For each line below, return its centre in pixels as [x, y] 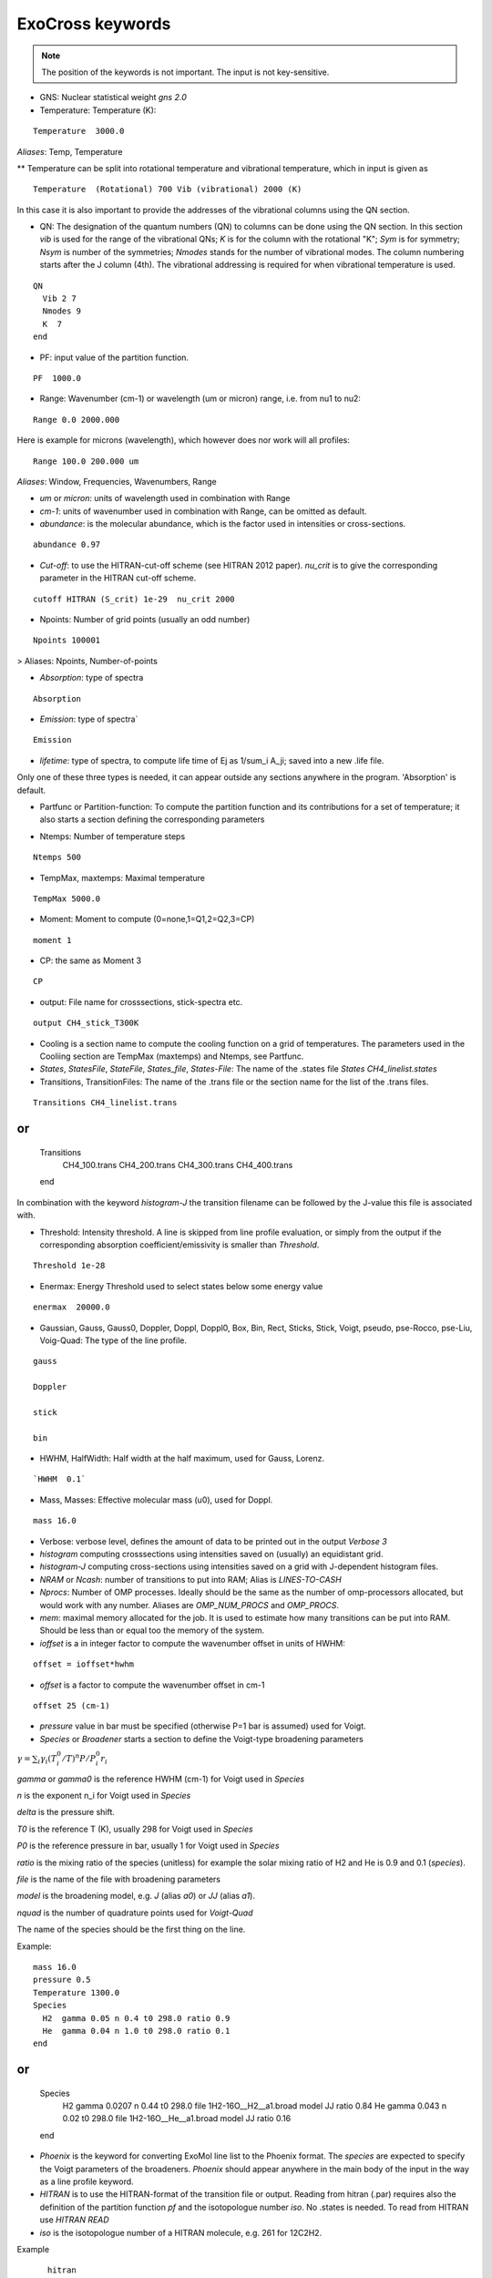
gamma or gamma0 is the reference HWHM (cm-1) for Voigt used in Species [161, 1779]
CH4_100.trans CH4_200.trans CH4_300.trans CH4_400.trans [178, 1165]
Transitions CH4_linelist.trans [105, 1103]
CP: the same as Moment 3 [90, 960]
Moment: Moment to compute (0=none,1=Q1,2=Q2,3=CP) [147, 919]
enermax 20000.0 [72, 1307]
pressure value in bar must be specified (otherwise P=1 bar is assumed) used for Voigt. [203, 1726]
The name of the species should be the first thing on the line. [131, 1929]
